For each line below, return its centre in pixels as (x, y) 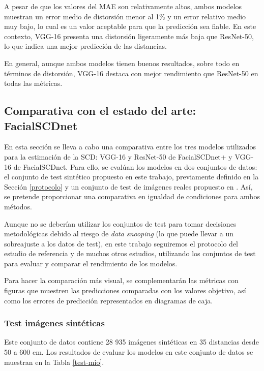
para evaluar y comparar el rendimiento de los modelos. (91, 263)
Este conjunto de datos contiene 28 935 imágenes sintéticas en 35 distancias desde (131, 342)
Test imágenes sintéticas (54, 323)
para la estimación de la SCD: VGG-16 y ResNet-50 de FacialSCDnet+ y (118, 156)
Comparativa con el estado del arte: (100, 111)
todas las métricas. (33, 83)
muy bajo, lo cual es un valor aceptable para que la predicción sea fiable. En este (130, 26)
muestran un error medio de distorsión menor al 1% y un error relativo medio (125, 16)
